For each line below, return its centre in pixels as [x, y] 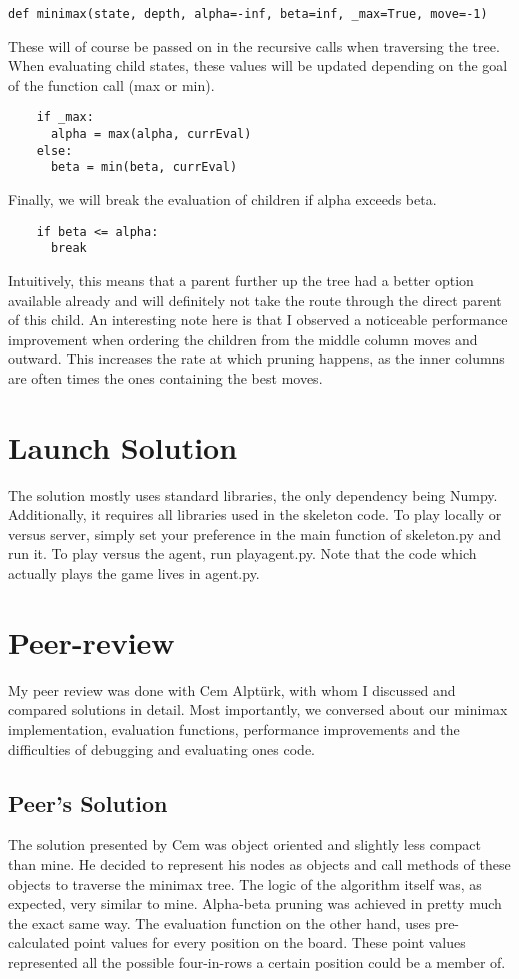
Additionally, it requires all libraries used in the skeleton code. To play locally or [255, 514]
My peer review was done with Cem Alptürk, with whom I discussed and [232, 689]
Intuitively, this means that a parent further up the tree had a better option [241, 279]
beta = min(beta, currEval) [144, 167]
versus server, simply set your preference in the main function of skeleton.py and [255, 533]
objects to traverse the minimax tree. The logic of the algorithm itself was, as [245, 883]
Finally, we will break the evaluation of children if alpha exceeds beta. [222, 199]
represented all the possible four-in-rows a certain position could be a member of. [257, 961]
